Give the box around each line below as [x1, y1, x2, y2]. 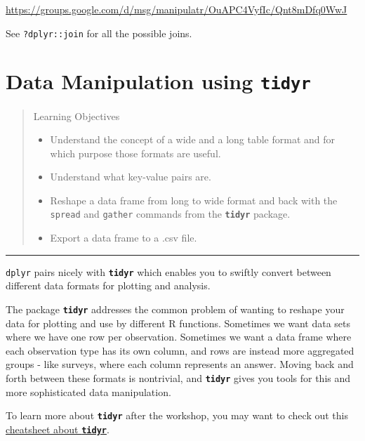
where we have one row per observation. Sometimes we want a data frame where [6, 329, 352, 344]
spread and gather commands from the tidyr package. [50, 206, 291, 221]
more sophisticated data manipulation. [6, 384, 171, 399]
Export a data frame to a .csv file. [50, 230, 197, 245]
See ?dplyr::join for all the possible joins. [6, 25, 192, 40]
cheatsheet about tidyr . [6, 421, 109, 436]
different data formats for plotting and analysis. [6, 278, 211, 293]
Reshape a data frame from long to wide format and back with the [50, 192, 338, 207]
